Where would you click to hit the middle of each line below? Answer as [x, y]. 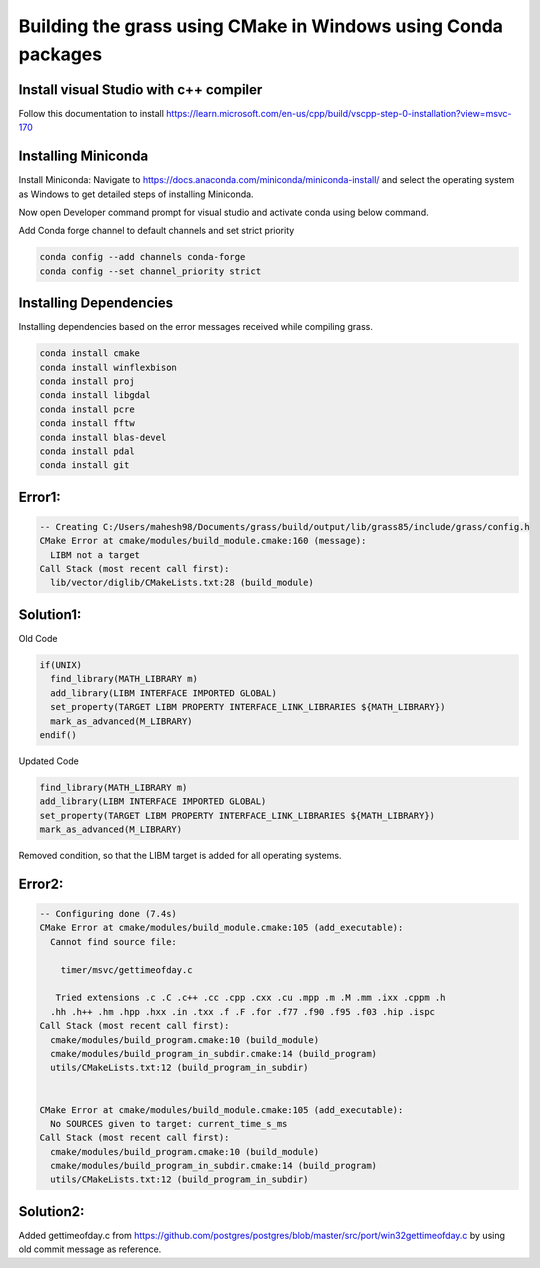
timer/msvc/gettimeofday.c [127, 969]
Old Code [38, 638]
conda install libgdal [95, 395]
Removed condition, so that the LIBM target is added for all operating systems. [180, 856]
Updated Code [48, 761]
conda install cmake [89, 353]
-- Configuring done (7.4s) [108, 914]
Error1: [39, 496]
